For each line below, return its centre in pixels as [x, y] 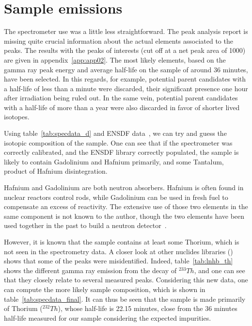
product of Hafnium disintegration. [56, 171]
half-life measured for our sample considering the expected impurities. [108, 318]
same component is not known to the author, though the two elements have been [124, 216]
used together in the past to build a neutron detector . [85, 225]
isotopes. [17, 117]
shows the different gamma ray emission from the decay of [90, 270]
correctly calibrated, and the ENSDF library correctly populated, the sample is [121, 152]
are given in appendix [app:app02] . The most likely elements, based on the [115, 59]
